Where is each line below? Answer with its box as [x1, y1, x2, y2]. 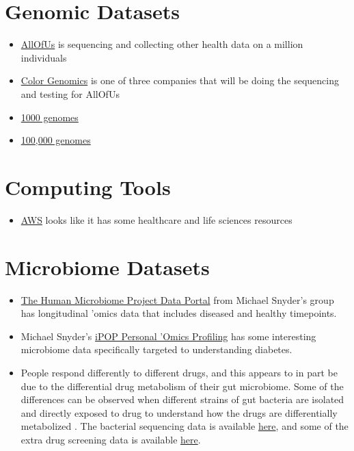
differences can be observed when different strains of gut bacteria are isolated [21, 392, 344, 407]
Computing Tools [5, 172, 171, 201]
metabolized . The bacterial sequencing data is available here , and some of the [21, 419, 349, 433]
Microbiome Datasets [5, 253, 210, 281]
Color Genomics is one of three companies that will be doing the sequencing [21, 73, 339, 88]
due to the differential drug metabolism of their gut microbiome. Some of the [21, 378, 344, 393]
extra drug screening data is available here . [21, 432, 201, 446]
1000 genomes [21, 109, 79, 124]
